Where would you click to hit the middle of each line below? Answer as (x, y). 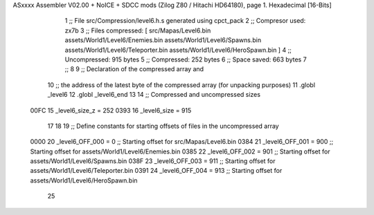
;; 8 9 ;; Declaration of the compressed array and (134, 69)
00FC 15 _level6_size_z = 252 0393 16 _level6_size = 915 (111, 110)
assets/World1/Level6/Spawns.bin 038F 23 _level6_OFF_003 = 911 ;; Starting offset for (153, 161)
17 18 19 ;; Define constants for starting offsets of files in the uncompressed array (163, 126)
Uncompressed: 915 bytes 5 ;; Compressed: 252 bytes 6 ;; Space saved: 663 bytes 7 (186, 59)
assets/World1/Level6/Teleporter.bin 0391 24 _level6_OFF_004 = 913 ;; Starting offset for (156, 171)
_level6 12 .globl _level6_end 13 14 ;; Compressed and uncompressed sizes (154, 95)
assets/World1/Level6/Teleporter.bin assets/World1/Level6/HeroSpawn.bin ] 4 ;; (178, 50)
